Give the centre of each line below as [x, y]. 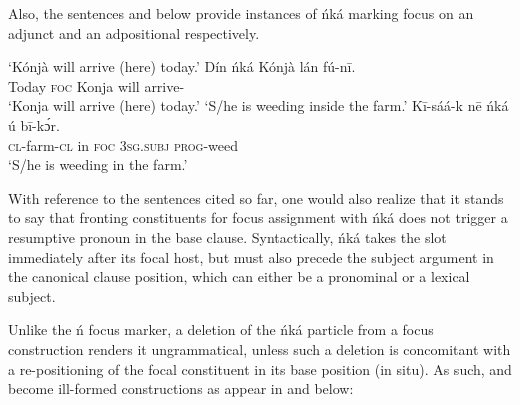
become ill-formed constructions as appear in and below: [181, 388]
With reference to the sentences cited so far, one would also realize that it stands [256, 197]
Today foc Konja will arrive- [96, 85]
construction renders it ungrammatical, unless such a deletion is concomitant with [259, 348]
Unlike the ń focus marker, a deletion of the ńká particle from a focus [221, 329]
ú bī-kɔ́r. [34, 124]
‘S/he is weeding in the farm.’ [98, 164]
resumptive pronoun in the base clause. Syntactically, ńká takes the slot [227, 236]
